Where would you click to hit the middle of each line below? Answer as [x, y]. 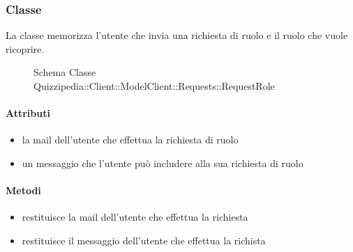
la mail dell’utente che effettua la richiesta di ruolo [130, 140]
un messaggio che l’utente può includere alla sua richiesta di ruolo [163, 163]
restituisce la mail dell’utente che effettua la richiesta [135, 217]
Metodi [23, 190]
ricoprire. [25, 48]
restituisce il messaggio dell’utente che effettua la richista [144, 240]
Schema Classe [65, 72]
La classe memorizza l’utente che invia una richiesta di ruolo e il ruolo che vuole [177, 35]
